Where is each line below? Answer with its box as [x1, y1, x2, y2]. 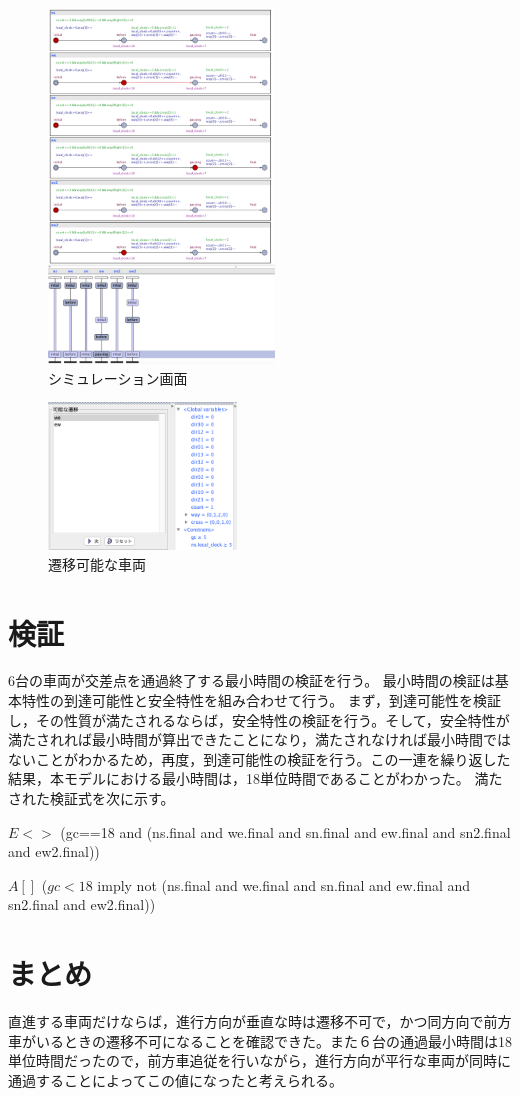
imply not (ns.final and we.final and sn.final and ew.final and [97, 874, 471, 895]
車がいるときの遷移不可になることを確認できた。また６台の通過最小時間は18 [8, 1030, 512, 1051]
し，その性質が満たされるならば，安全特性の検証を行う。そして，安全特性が [8, 709, 510, 730]
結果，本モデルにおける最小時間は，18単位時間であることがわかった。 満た [8, 768, 503, 789]
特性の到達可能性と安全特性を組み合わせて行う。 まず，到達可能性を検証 [21, 690, 502, 711]
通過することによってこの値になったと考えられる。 [8, 1069, 343, 1090]
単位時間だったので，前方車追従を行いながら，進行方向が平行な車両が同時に [8, 1050, 512, 1071]
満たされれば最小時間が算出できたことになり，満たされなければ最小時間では [8, 729, 512, 750]
